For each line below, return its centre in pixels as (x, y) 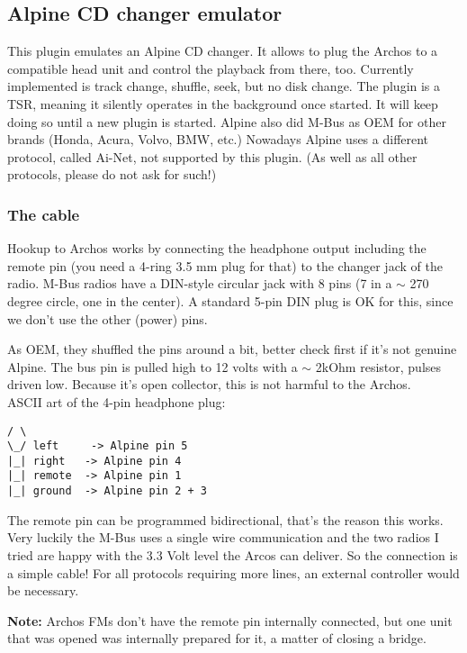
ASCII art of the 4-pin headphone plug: (117, 401)
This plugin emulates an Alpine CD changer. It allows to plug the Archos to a (223, 51)
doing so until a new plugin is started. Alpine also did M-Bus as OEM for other (227, 121)
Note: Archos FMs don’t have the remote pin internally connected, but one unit (230, 620)
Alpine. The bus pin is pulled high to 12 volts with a (153, 366)
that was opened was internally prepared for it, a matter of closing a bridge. (217, 638)
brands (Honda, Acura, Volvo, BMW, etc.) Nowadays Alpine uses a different (218, 139)
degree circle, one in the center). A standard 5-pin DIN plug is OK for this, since (230, 300)
